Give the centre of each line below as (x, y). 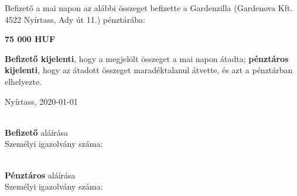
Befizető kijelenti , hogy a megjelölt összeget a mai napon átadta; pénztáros (147, 58)
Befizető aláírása (37, 132)
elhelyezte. (23, 81)
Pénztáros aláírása (40, 175)
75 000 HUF (30, 39)
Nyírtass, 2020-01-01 (41, 101)
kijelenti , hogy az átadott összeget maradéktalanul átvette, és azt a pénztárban (149, 70)
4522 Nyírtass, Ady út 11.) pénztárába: (75, 19)
